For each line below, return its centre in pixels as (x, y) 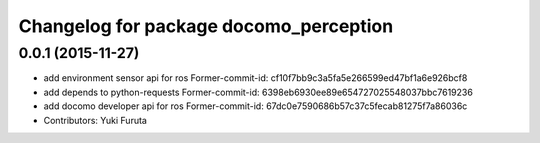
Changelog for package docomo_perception (206, 26)
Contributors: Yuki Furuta (95, 120)
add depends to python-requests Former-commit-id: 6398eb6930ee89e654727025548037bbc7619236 (258, 92)
